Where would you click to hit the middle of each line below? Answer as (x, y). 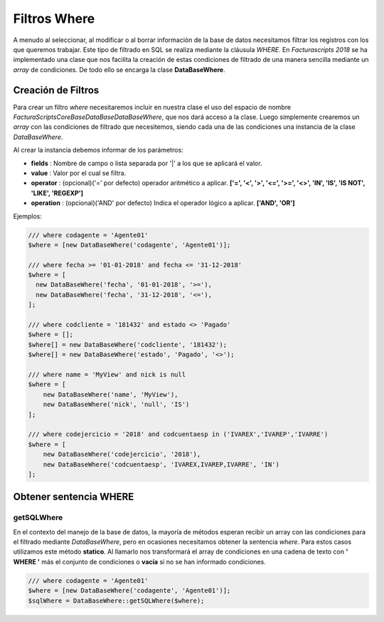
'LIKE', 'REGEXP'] (57, 193)
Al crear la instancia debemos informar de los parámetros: (98, 150)
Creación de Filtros (56, 90)
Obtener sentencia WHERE (74, 497)
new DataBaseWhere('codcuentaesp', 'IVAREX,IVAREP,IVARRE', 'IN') (161, 464)
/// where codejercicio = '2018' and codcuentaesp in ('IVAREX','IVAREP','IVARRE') (178, 434)
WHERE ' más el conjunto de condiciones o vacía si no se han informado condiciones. (139, 561)
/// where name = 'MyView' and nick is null (107, 374)
